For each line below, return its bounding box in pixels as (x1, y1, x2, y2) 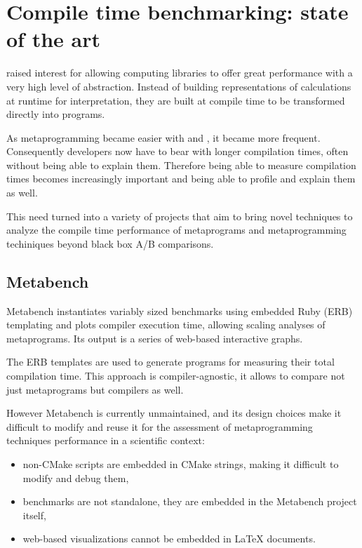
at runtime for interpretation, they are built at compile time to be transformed (6, 93, 345, 107)
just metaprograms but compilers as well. (6, 382, 184, 396)
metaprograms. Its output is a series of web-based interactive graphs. (6, 330, 303, 345)
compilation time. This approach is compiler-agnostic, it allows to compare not (6, 368, 345, 383)
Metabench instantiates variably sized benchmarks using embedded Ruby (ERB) (6, 303, 353, 318)
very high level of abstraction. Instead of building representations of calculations (6, 79, 351, 93)
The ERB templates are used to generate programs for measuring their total (6, 354, 335, 369)
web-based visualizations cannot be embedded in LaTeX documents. (22, 531, 316, 546)
